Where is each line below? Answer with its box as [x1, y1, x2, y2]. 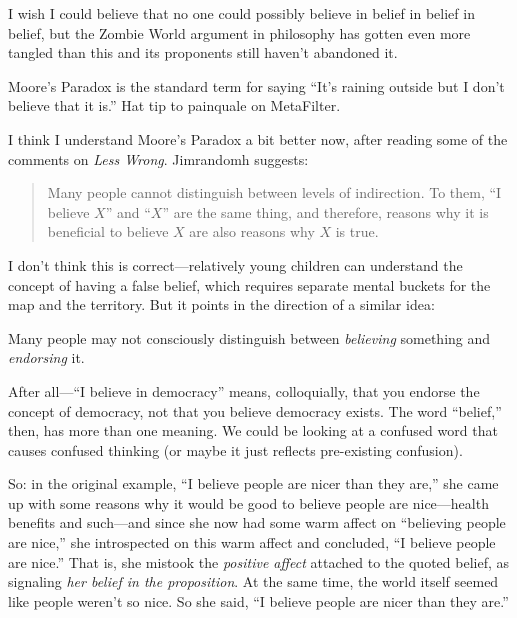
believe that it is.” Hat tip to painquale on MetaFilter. [8, 95, 341, 116]
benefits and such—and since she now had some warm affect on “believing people [8, 512, 506, 533]
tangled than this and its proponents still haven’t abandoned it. [8, 42, 398, 63]
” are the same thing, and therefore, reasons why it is [162, 201, 489, 222]
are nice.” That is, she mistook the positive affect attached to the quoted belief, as [8, 551, 509, 572]
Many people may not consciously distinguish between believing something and [8, 327, 491, 348]
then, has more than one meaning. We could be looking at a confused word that [8, 420, 498, 441]
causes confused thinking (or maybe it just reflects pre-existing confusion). [8, 439, 463, 460]
